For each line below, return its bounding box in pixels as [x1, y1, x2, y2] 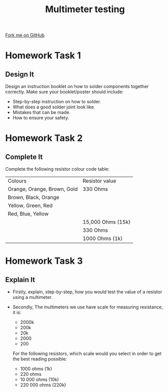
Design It [5, 70, 34, 79]
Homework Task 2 [5, 133, 83, 144]
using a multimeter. [12, 294, 53, 300]
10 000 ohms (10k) [20, 376, 59, 383]
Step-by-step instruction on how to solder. [12, 99, 101, 105]
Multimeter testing [45, 4, 125, 15]
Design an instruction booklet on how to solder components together [5, 84, 149, 90]
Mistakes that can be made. [12, 109, 71, 115]
